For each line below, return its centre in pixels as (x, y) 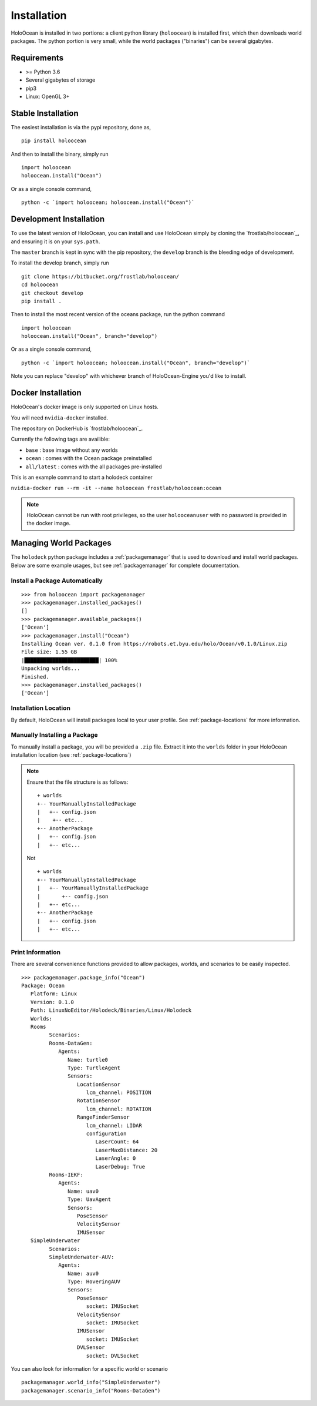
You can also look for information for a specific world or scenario (90, 1368)
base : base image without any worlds (72, 450)
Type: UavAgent (90, 1199)
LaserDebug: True (120, 1167)
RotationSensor (98, 1101)
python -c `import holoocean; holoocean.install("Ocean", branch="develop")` (136, 363)
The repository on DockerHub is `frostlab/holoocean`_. (77, 428)
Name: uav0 (83, 1191)
